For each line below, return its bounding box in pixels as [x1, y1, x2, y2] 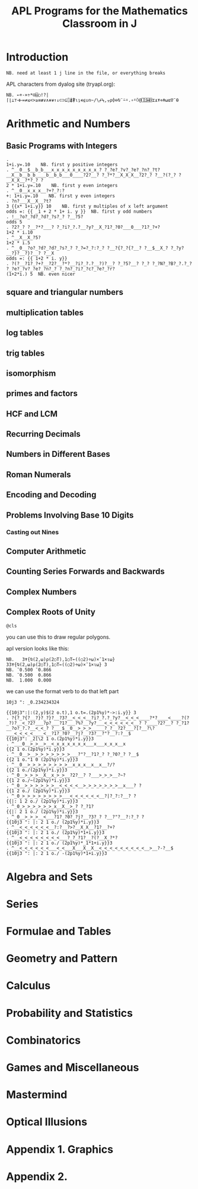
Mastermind [6, 1088, 68, 1101]
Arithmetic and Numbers [6, 117, 130, 130]
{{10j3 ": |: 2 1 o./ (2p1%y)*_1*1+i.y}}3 [6, 840, 113, 846]
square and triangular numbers [6, 287, 123, 297]
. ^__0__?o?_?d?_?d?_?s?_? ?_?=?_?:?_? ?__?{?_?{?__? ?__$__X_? [6, 245, 168, 251]
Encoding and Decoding [6, 490, 97, 500]
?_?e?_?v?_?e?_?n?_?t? [104, 167, 161, 173]
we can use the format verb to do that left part [6, 687, 119, 695]
